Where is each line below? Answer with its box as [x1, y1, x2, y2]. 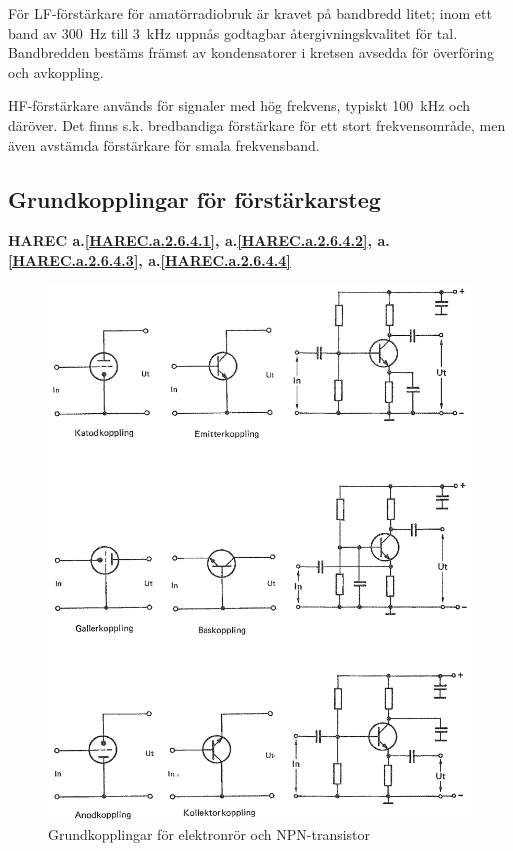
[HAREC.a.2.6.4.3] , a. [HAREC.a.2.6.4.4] [8, 249, 291, 270]
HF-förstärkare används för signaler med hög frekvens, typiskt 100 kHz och [8, 95, 471, 116]
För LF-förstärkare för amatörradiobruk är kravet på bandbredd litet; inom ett [8, 3, 492, 23]
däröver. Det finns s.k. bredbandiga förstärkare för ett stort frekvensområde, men [8, 114, 506, 135]
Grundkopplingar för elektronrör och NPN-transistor [48, 824, 371, 845]
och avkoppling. [8, 61, 104, 82]
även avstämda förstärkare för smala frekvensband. [8, 134, 320, 155]
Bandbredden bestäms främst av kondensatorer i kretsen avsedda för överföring [8, 42, 494, 63]
